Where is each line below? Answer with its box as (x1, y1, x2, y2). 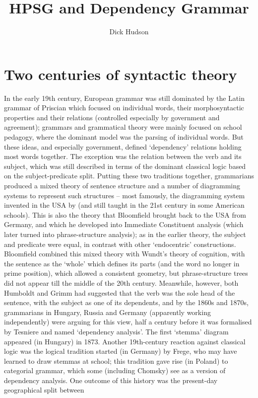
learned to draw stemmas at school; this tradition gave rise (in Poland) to (4, 355, 228, 366)
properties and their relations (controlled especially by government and (4, 112, 220, 122)
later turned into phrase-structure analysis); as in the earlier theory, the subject (4, 229, 246, 239)
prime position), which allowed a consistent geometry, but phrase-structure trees (4, 268, 248, 278)
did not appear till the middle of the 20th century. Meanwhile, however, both (4, 277, 239, 288)
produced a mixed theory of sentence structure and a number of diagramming (4, 180, 241, 190)
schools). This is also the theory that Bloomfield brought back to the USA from (4, 209, 246, 220)
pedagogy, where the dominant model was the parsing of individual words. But (4, 132, 244, 142)
